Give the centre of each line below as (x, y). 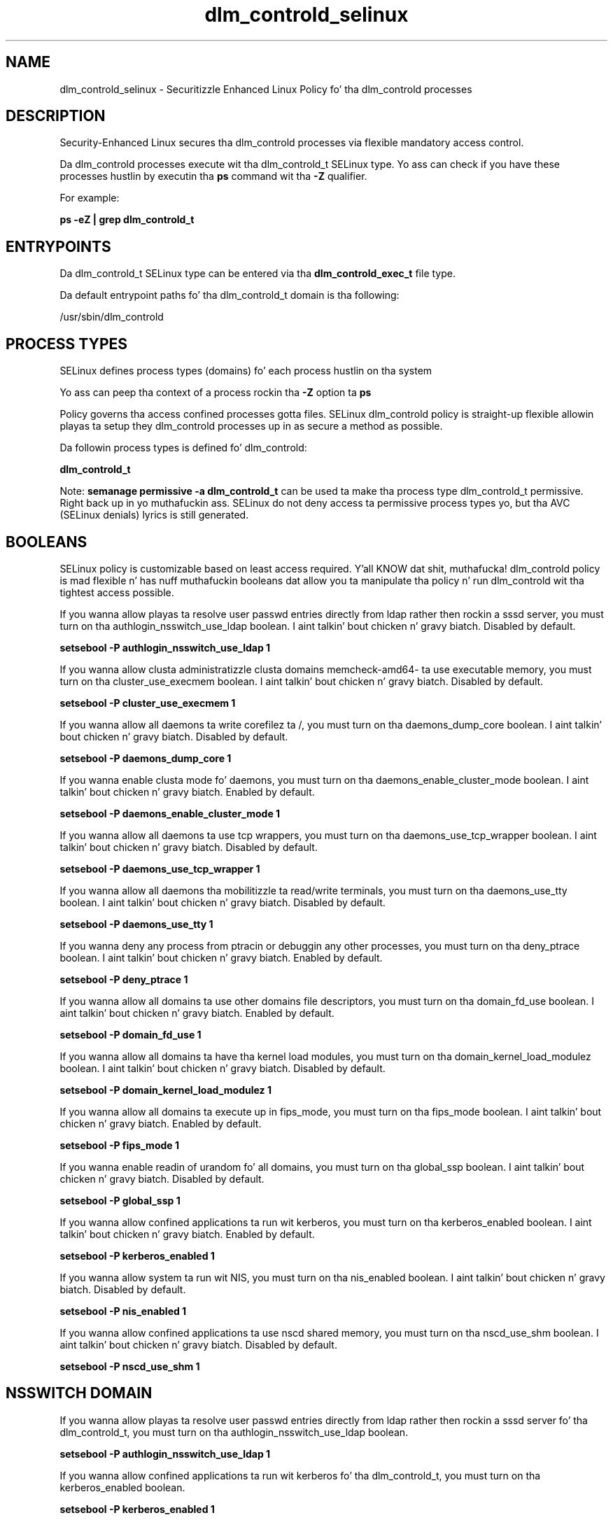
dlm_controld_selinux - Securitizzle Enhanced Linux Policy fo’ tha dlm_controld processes (266, 89)
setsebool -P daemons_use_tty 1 (136, 924)
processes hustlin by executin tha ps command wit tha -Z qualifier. (213, 176)
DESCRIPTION (56, 116)
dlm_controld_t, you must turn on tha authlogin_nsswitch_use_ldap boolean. (234, 1432)
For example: (90, 198)
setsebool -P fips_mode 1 (119, 1145)
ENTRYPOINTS (58, 246)
